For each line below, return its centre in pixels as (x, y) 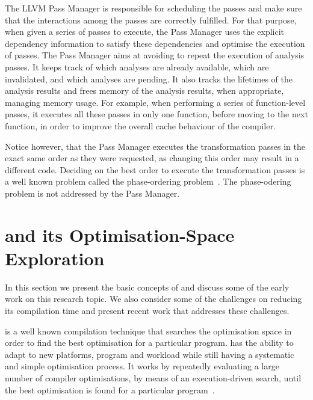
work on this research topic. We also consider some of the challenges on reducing (153, 299)
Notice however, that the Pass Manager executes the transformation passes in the (155, 146)
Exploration (55, 258)
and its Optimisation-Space (120, 234)
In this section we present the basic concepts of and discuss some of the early (147, 287)
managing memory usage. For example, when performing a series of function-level (155, 102)
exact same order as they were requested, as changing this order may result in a (152, 158)
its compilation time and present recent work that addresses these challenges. (147, 310)
